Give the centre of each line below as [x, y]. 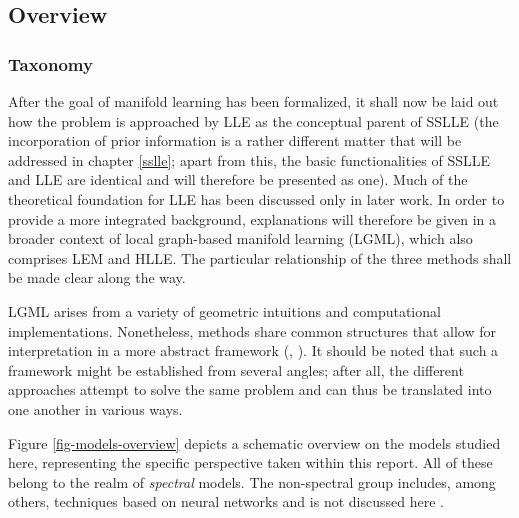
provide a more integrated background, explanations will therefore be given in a [252, 218]
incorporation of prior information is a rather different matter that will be [235, 140]
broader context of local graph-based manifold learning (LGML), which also [240, 238]
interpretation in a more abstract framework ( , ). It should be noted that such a [253, 350]
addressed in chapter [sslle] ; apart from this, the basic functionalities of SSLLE [249, 159]
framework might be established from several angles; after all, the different [236, 369]
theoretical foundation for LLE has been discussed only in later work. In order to [256, 198]
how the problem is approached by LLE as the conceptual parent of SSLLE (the [253, 120]
